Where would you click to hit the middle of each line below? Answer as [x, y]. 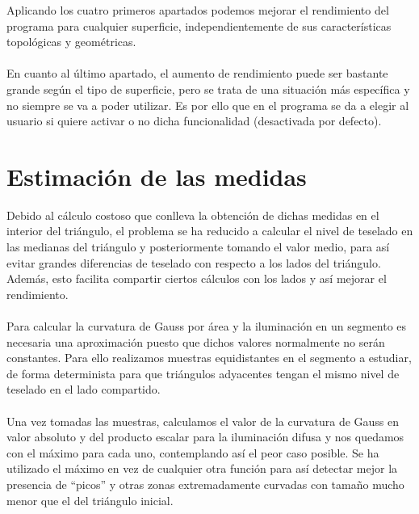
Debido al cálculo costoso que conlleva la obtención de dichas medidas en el [193, 215]
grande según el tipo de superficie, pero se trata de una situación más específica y [208, 88]
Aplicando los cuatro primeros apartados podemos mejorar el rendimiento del [198, 10]
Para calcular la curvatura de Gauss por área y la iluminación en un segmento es [207, 326]
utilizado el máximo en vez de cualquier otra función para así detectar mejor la [202, 468]
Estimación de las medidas [157, 176]
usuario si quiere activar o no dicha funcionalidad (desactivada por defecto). [194, 121]
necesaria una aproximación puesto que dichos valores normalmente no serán [196, 341]
